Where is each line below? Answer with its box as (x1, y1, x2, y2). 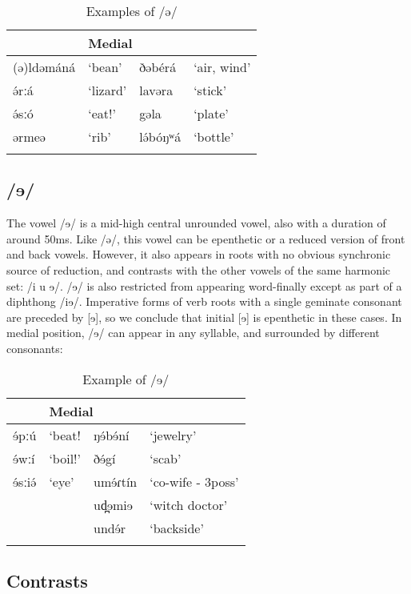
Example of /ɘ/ (82, 369, 170, 388)
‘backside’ (150, 518, 204, 537)
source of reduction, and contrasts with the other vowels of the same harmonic (6, 261, 391, 278)
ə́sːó (13, 104, 34, 122)
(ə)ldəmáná (13, 58, 76, 76)
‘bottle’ (194, 127, 234, 146)
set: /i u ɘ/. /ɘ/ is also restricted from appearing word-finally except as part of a (6, 277, 402, 294)
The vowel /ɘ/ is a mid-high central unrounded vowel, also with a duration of (6, 215, 386, 231)
